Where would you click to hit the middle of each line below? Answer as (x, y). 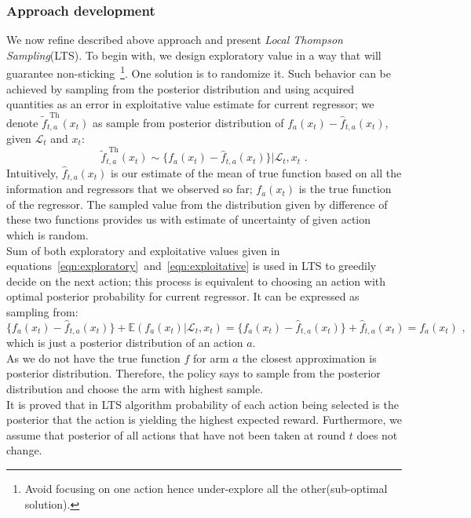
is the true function (345, 189)
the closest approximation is (309, 357)
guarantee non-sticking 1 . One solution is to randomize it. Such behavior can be (199, 72)
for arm (211, 357)
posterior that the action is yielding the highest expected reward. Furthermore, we (204, 420)
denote (22, 122)
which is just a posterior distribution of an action (125, 343)
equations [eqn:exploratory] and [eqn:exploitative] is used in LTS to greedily (192, 266)
